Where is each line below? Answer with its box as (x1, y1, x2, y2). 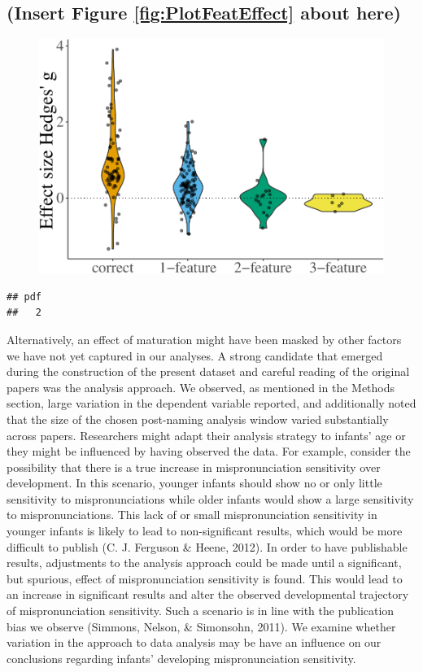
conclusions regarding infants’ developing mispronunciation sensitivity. (7, 649, 356, 666)
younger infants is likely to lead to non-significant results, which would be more (7, 522, 403, 539)
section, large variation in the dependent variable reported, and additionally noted (7, 395, 416, 412)
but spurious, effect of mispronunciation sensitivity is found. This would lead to (7, 569, 403, 587)
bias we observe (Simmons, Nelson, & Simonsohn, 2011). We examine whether (7, 617, 396, 635)
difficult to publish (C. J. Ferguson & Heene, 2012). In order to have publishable (7, 538, 408, 555)
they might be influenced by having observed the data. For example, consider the (7, 443, 411, 460)
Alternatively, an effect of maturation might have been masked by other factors (7, 330, 402, 347)
